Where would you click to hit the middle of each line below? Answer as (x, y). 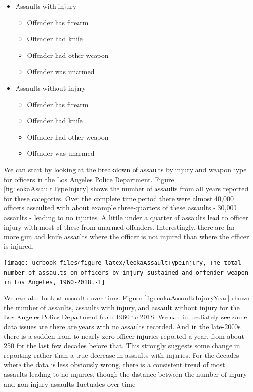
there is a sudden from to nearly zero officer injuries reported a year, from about (124, 336)
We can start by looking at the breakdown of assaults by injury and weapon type (125, 169)
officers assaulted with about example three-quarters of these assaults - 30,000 (120, 208)
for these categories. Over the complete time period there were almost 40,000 (119, 198)
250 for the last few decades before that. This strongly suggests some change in (122, 345)
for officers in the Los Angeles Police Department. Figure (89, 179)
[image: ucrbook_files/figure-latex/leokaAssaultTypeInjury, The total (123, 263)
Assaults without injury (51, 87)
